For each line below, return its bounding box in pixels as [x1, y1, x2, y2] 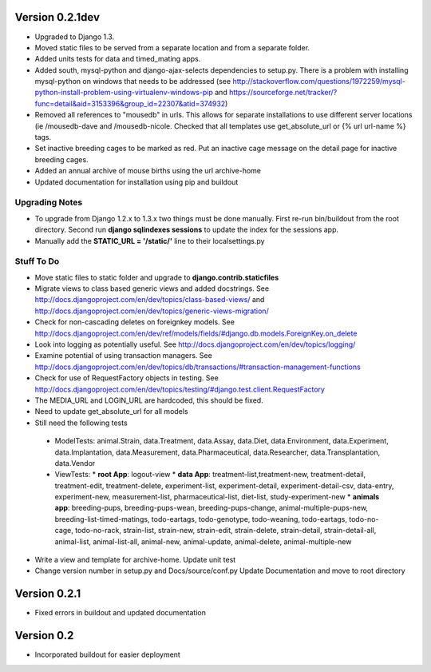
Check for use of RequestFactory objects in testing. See [34, 373, 219, 383]
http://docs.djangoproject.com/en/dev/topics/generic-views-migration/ [34, 306, 269, 316]
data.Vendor [54, 458, 96, 467]
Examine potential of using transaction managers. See [34, 351, 213, 360]
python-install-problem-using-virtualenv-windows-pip [34, 88, 213, 97]
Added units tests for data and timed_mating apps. [34, 54, 201, 64]
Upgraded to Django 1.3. [34, 32, 115, 42]
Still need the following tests [34, 418, 128, 427]
